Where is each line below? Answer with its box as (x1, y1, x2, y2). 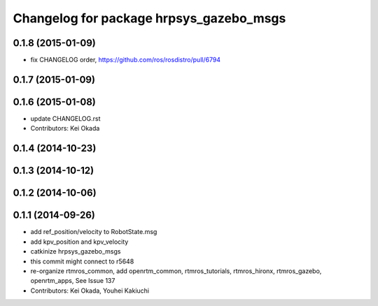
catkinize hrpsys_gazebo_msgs (30, 247, 121, 256)
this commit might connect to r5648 (30, 257, 134, 265)
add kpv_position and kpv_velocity (30, 238, 129, 246)
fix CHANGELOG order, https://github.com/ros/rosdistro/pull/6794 (30, 56, 220, 64)
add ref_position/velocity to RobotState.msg (30, 228, 157, 236)
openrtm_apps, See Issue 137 (30, 277, 115, 285)
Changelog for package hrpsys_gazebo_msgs (13, 10, 286, 26)
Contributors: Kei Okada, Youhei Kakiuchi (30, 286, 150, 295)
